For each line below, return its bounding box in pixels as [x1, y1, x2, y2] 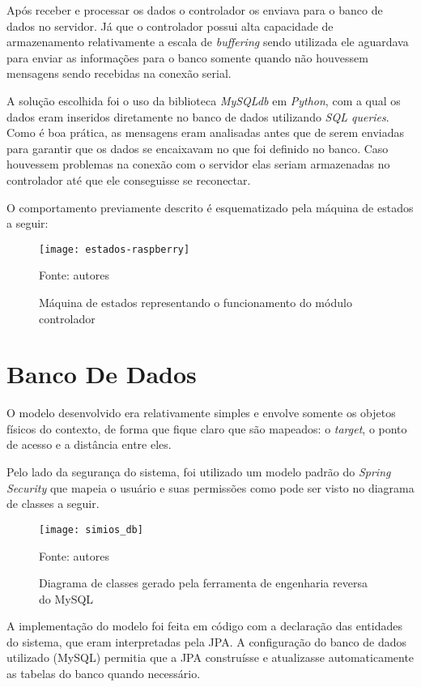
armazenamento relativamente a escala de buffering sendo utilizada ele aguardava [6, 33, 409, 50]
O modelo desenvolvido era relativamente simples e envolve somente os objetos [6, 404, 396, 421]
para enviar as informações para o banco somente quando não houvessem [6, 49, 368, 66]
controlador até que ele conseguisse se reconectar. [6, 171, 251, 188]
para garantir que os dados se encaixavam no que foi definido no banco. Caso [6, 139, 389, 156]
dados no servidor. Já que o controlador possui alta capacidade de [6, 17, 334, 34]
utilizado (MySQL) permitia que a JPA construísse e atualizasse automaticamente [6, 649, 415, 666]
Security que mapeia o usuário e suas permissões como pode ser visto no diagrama [6, 479, 415, 496]
